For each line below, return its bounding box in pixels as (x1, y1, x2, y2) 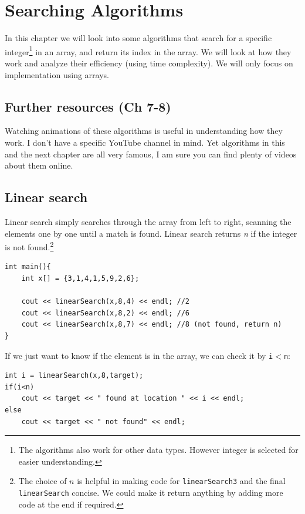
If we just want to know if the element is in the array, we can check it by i (5, 349, 273, 361)
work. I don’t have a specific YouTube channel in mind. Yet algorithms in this (5, 136, 285, 148)
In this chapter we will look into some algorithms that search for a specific (5, 32, 272, 44)
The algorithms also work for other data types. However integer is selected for (18, 444, 299, 456)
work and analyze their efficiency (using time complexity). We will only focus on (5, 56, 293, 69)
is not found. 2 (5, 239, 54, 253)
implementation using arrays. (5, 68, 109, 80)
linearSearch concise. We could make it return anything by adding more (18, 486, 283, 498)
